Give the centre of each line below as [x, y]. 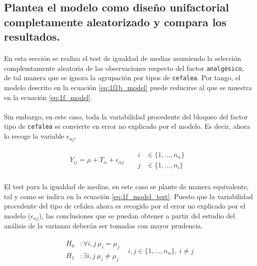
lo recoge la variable [34, 136]
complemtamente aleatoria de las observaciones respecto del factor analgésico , [124, 68]
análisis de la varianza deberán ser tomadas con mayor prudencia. [104, 226]
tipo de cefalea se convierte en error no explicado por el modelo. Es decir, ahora [127, 126]
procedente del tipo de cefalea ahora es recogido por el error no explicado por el [125, 206]
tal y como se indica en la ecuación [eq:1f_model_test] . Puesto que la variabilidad [128, 196]
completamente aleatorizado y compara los [115, 22]
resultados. [32, 36]
